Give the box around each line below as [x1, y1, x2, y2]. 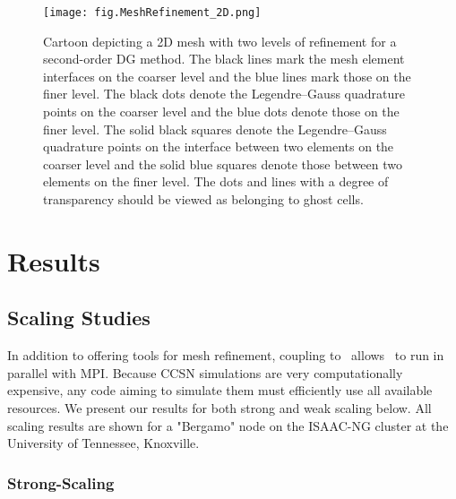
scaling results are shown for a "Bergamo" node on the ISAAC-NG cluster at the [7, 416, 449, 434]
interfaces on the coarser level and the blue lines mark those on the [43, 66, 411, 85]
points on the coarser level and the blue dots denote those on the [43, 102, 400, 121]
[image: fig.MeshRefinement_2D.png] [43, 6, 262, 19]
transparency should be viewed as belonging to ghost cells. [43, 190, 364, 208]
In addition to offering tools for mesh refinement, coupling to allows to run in [7, 346, 444, 365]
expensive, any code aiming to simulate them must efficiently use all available [7, 381, 433, 400]
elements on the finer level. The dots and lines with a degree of [43, 172, 389, 191]
